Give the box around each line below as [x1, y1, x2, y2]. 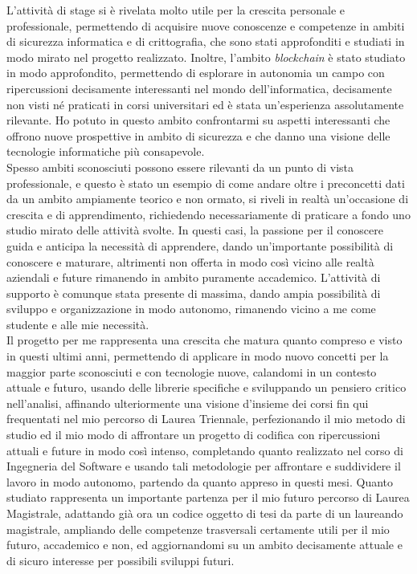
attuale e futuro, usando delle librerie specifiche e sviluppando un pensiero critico [6, 379, 407, 396]
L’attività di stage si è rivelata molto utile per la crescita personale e [6, 2, 345, 18]
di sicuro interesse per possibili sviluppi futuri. [6, 552, 235, 568]
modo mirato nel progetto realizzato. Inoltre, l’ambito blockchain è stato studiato [6, 48, 406, 65]
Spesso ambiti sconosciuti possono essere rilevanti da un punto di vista [6, 158, 354, 175]
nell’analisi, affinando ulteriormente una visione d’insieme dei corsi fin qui [6, 394, 369, 411]
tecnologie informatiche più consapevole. [6, 143, 205, 160]
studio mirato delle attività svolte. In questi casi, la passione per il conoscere [6, 222, 383, 238]
